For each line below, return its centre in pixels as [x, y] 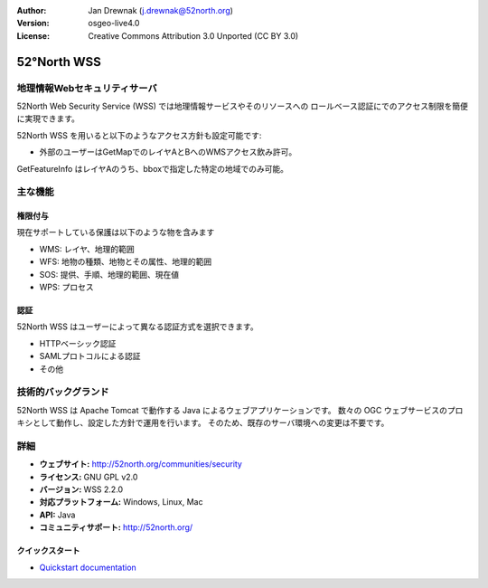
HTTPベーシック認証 [78, 343]
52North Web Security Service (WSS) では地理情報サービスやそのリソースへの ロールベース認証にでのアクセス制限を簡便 [243, 106]
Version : [33, 24]
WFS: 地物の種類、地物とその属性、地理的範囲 [126, 261]
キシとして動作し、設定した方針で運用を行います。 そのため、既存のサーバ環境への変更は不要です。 [203, 423]
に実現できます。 [48, 119]
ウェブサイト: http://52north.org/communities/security [141, 464]
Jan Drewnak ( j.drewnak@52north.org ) [161, 10]
